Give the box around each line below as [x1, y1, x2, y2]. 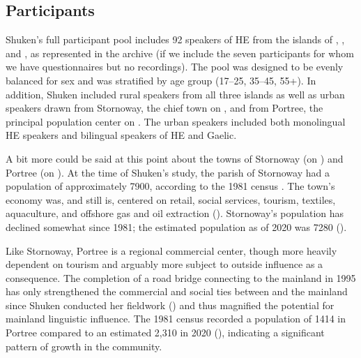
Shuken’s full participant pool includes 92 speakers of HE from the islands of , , [6, 32, 345, 47]
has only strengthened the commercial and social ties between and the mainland [6, 284, 348, 299]
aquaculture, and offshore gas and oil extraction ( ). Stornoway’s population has [6, 206, 344, 221]
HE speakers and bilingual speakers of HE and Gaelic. [6, 128, 237, 142]
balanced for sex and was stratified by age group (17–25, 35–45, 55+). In [6, 73, 316, 87]
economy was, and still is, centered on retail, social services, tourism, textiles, [6, 192, 336, 207]
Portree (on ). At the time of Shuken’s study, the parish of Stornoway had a [6, 165, 330, 179]
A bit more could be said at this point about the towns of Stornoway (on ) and [6, 151, 344, 165]
